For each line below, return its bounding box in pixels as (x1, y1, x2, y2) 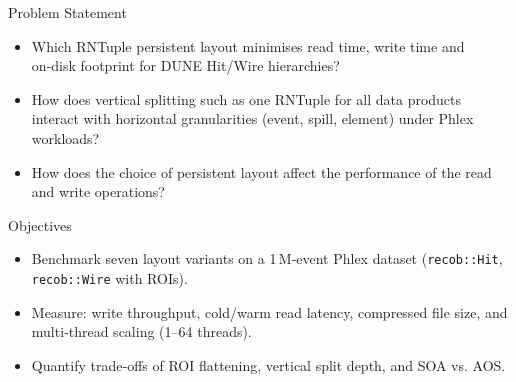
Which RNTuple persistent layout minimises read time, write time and (31, 35, 465, 56)
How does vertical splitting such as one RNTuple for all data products (31, 88, 462, 109)
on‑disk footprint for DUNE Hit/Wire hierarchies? (31, 55, 340, 76)
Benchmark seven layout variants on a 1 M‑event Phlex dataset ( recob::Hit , (31, 248, 503, 269)
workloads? (31, 127, 100, 148)
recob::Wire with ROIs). (31, 268, 188, 288)
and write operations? (31, 181, 165, 202)
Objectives (8, 214, 72, 235)
